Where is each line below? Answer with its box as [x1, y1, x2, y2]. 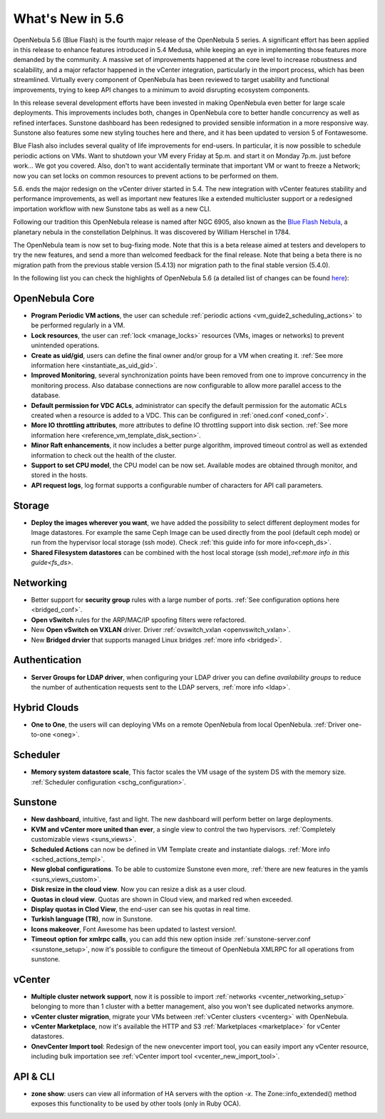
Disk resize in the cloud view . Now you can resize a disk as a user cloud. [31, 885, 247, 894]
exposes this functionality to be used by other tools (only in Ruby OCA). [31, 1099, 242, 1108]
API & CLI [13, 1071, 55, 1083]
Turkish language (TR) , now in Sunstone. [31, 915, 153, 924]
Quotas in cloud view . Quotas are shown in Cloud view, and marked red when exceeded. [31, 895, 293, 904]
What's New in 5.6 [13, 11, 124, 26]
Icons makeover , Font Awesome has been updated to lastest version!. [31, 924, 237, 934]
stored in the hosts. [31, 471, 88, 479]
